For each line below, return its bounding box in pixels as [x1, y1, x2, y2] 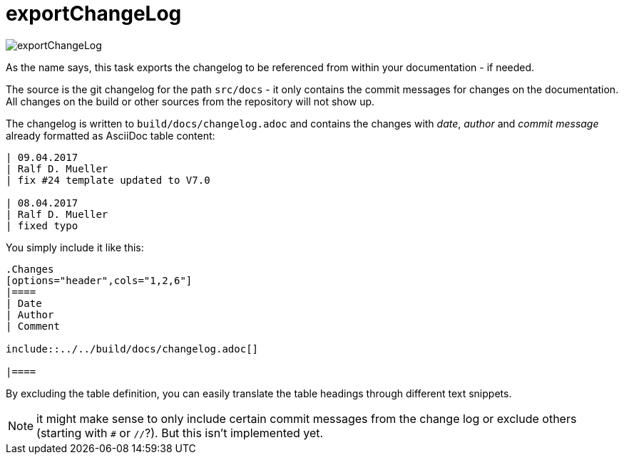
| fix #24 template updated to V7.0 [6, 174, 210, 186]
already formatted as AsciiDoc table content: [6, 129, 215, 142]
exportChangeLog [6, 1, 182, 26]
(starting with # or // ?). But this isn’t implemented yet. [36, 425, 324, 440]
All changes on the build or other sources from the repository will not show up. [6, 95, 375, 108]
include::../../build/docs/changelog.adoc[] [6, 343, 259, 355]
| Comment [6, 320, 60, 332]
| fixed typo [6, 219, 78, 231]
